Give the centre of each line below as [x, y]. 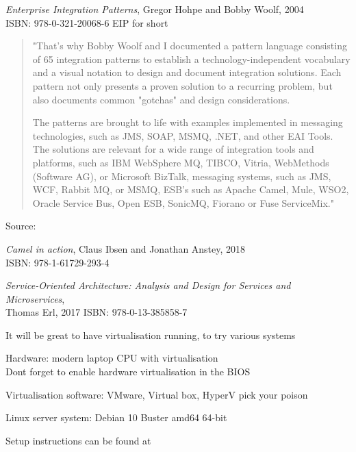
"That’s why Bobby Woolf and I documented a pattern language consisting [190, 46]
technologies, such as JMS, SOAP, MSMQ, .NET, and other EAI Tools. [183, 135]
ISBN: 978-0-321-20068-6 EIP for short [87, 22]
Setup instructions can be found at [78, 440]
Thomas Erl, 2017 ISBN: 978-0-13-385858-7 [97, 312]
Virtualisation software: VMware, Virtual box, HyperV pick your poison [157, 394]
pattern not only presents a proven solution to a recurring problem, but [182, 85]
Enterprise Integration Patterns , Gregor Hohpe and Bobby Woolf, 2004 [155, 9]
